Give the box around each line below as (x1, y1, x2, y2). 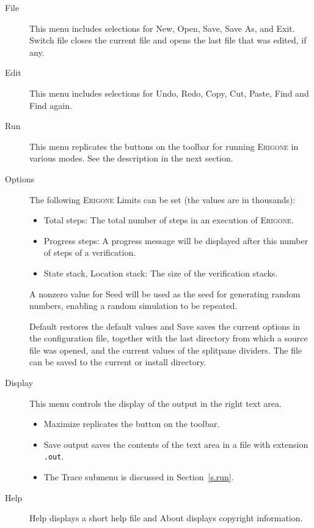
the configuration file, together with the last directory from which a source (29, 332, 308, 344)
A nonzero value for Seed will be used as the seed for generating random (29, 287, 301, 300)
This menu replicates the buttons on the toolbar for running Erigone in (29, 139, 299, 152)
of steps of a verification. (43, 246, 136, 259)
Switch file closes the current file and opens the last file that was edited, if (29, 34, 307, 46)
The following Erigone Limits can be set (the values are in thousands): (29, 193, 296, 206)
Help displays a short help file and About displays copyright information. (29, 511, 303, 524)
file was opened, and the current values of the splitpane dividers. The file (29, 343, 302, 356)
